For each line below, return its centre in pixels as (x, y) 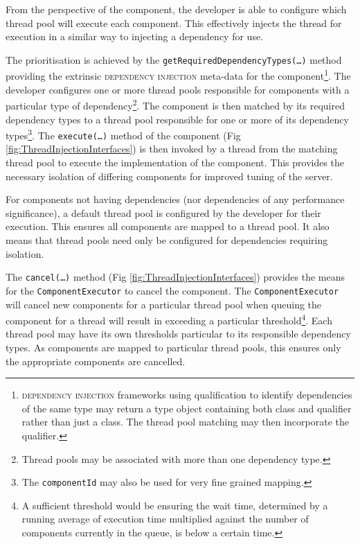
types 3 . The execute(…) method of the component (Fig (123, 134)
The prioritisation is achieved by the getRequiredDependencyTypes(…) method (174, 59)
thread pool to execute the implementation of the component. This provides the (175, 163)
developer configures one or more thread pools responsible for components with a (178, 89)
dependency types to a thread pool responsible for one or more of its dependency (177, 119)
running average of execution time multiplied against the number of (165, 519)
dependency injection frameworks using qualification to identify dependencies (187, 395)
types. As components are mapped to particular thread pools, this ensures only (173, 347)
